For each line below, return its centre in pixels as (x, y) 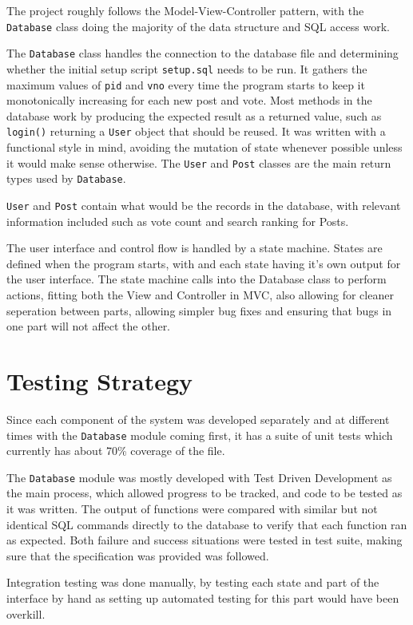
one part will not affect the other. (89, 326)
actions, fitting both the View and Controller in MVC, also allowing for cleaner (200, 295)
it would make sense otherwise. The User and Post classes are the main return (199, 162)
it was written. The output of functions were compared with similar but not (192, 508)
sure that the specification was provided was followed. (138, 555)
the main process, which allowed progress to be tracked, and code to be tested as (205, 493)
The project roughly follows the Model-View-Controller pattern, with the (185, 10)
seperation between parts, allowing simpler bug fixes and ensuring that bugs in (199, 310)
